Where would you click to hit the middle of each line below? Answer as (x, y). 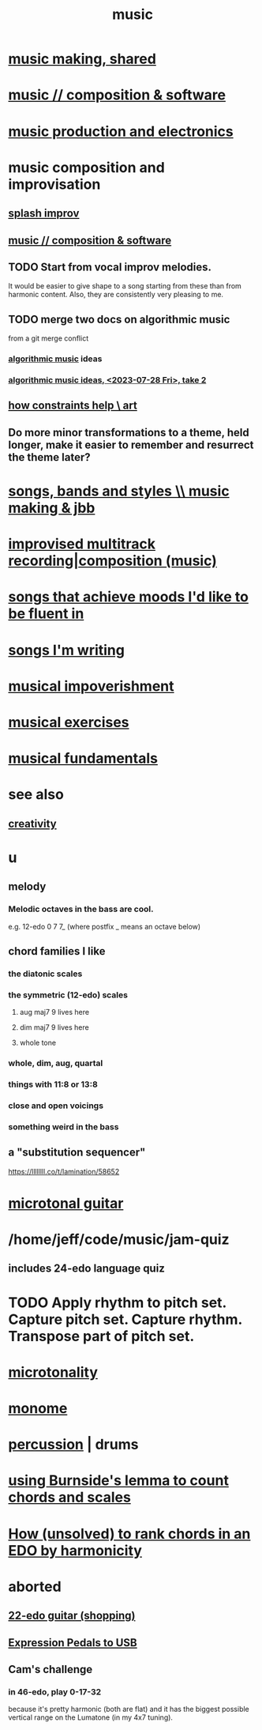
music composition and (87, 167)
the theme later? (49, 457)
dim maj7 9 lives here (54, 1027)
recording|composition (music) (112, 561)
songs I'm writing (66, 650)
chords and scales (70, 1497)
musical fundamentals (83, 758)
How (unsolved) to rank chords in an (129, 1534)
